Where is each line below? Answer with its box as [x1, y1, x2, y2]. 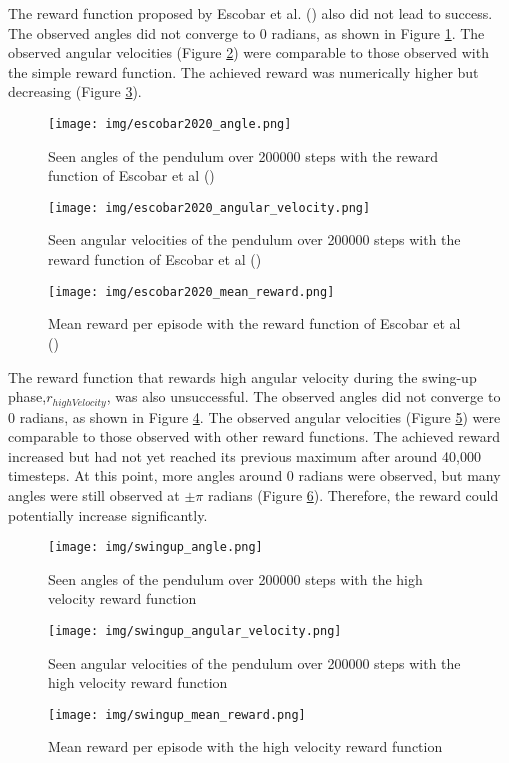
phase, [8, 386, 47, 407]
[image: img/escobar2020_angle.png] [48, 116, 292, 131]
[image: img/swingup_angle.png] [48, 540, 263, 555]
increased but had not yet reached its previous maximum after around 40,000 [8, 445, 481, 466]
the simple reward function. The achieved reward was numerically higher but [8, 61, 479, 82]
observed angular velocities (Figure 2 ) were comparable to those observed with [8, 42, 489, 63]
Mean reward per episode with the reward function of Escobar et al [48, 313, 461, 334]
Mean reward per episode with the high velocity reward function [48, 736, 443, 757]
